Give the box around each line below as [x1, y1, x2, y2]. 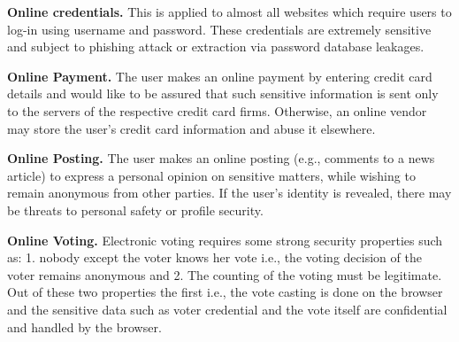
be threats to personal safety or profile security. [7, 200, 264, 219]
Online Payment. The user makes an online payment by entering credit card [7, 66, 432, 85]
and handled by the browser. [7, 317, 162, 336]
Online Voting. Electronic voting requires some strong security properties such [7, 230, 443, 249]
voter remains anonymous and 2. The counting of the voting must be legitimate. [7, 265, 442, 284]
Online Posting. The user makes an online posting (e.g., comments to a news [7, 149, 435, 167]
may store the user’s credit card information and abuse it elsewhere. [7, 119, 376, 137]
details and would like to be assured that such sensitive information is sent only [7, 84, 439, 103]
